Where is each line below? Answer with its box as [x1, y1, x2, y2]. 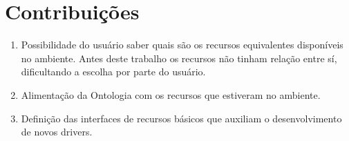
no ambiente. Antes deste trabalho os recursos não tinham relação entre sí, [21, 50, 337, 65]
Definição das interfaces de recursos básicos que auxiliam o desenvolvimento [21, 111, 342, 125]
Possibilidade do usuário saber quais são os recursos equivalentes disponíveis [21, 37, 343, 52]
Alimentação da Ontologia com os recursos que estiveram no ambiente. [21, 87, 321, 102]
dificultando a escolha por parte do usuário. [21, 64, 206, 79]
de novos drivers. [21, 124, 93, 139]
